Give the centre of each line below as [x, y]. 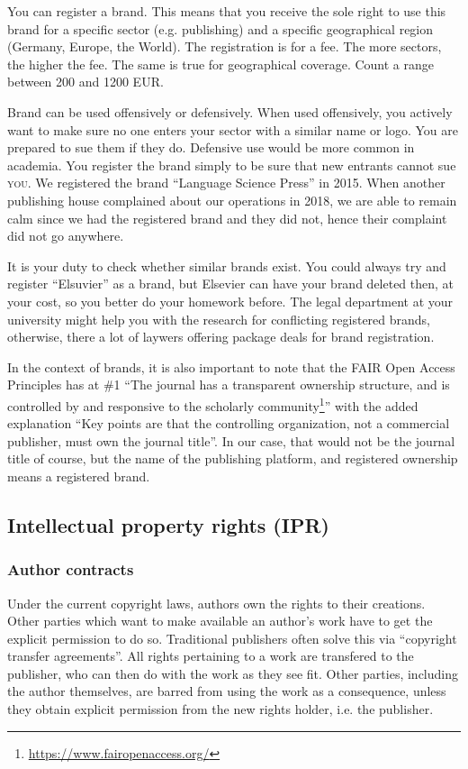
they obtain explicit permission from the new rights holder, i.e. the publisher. [220, 709]
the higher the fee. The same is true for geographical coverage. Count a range [221, 64]
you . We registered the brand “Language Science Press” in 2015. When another [226, 183]
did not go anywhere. [66, 236]
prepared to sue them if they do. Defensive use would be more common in [211, 147]
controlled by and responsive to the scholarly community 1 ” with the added [213, 404]
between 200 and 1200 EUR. [85, 82]
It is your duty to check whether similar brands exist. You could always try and [227, 265]
